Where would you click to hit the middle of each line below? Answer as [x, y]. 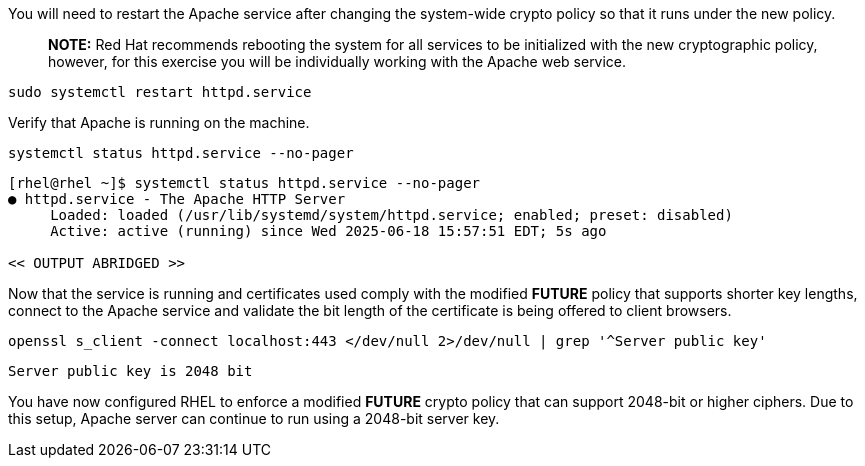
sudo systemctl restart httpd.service [160, 92]
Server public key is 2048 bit [130, 371]
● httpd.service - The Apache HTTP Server [177, 199]
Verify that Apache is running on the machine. [159, 122]
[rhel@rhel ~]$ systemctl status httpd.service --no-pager [244, 183]
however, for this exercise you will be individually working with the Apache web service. [337, 61]
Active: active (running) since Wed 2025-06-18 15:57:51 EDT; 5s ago [328, 231]
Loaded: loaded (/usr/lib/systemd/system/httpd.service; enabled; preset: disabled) [391, 215]
